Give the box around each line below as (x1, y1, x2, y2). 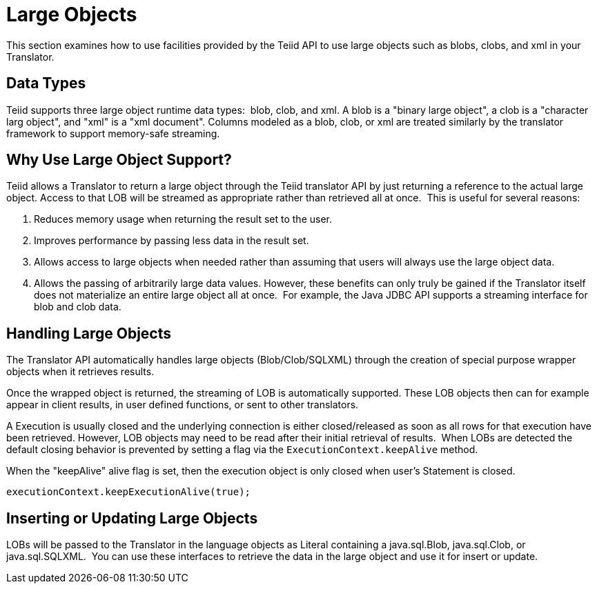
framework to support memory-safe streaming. (6, 127, 220, 139)
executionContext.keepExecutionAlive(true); (6, 486, 251, 498)
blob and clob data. (34, 301, 121, 313)
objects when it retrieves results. (6, 366, 155, 378)
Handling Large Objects (6, 324, 172, 342)
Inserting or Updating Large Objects (6, 509, 258, 527)
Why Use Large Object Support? (6, 151, 232, 169)
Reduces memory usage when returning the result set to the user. (34, 213, 333, 226)
